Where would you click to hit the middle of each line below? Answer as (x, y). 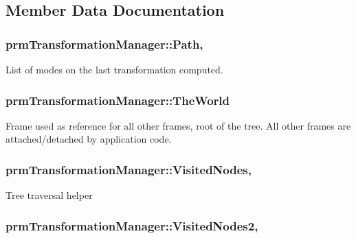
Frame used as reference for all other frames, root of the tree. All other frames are (178, 125)
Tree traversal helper (49, 195)
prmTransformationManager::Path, (104, 44)
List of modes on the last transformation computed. (114, 69)
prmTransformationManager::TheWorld (118, 100)
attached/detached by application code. (89, 139)
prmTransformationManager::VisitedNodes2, (132, 225)
